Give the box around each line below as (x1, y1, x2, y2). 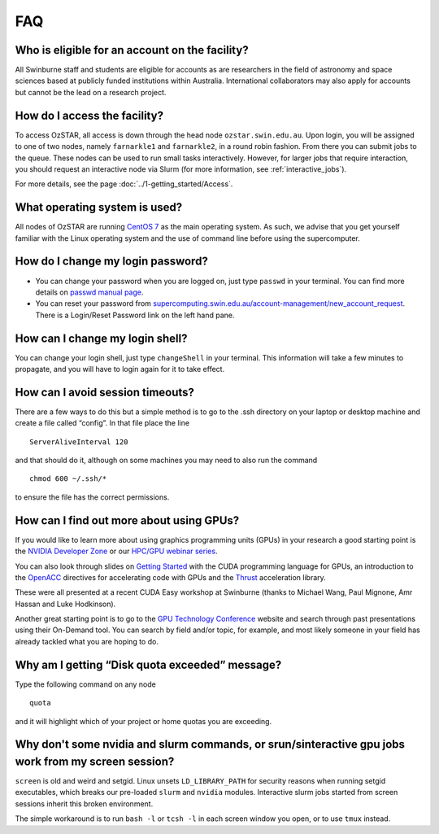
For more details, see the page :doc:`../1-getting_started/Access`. (15, 179, 233, 189)
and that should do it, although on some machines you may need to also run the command (15, 456, 318, 465)
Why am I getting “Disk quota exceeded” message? (15, 657, 282, 671)
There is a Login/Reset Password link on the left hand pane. (35, 310, 235, 320)
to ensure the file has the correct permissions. (15, 492, 170, 502)
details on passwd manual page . (35, 287, 144, 297)
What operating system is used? (15, 200, 183, 215)
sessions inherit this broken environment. (15, 798, 154, 809)
